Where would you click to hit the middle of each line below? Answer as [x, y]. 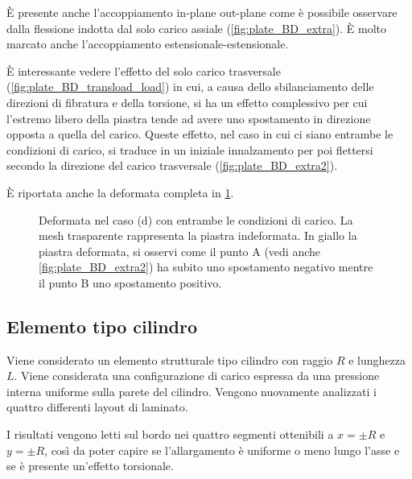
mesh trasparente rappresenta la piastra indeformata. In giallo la [198, 235]
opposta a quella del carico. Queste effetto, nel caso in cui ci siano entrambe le [200, 134]
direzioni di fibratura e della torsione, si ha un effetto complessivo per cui [187, 102]
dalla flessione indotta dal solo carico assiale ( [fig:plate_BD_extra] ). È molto [197, 28]
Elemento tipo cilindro [102, 326]
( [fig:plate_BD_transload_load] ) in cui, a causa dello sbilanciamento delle [190, 87]
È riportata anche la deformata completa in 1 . [120, 192]
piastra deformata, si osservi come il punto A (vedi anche [180, 251]
